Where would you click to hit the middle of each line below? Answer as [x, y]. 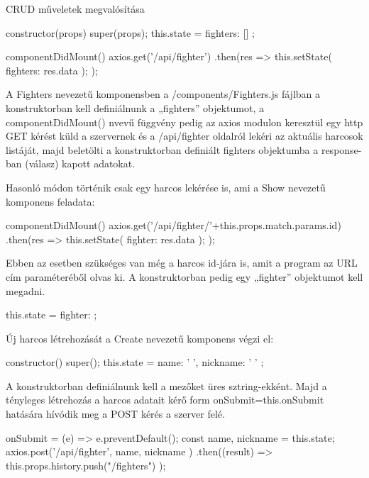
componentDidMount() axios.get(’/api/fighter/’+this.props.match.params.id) [174, 225]
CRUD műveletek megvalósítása [75, 9]
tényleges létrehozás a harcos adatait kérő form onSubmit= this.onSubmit [165, 400]
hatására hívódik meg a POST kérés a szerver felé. [115, 414]
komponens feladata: [50, 201]
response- [341, 149]
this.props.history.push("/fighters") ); [86, 465]
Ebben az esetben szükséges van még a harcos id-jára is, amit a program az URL [182, 263]
